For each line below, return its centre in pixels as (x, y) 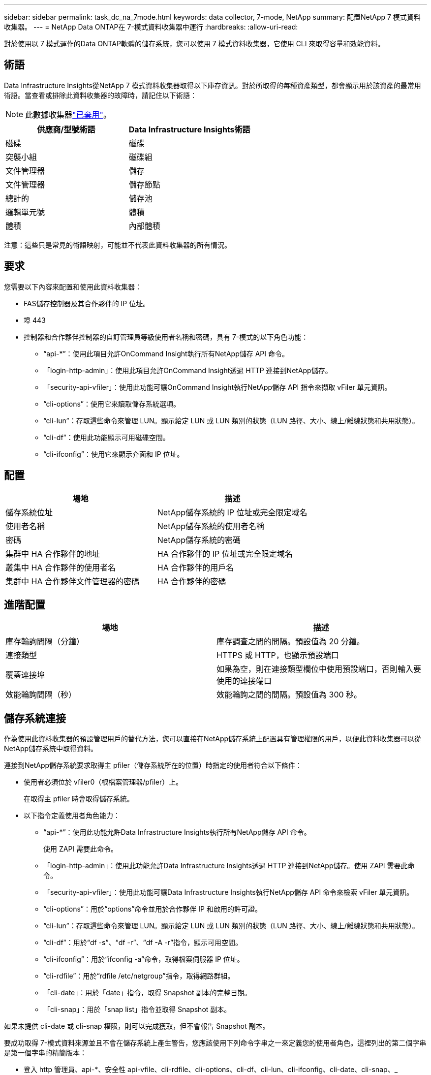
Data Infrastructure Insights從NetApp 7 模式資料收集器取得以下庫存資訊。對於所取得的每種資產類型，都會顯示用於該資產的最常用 (213, 85)
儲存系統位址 (29, 512)
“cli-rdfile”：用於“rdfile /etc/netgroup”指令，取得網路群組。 (139, 976)
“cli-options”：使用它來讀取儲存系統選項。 (112, 404)
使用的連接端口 (244, 681)
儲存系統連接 (35, 718)
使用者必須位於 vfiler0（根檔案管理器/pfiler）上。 (103, 782)
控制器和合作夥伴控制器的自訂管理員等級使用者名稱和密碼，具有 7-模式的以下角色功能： (166, 337)
